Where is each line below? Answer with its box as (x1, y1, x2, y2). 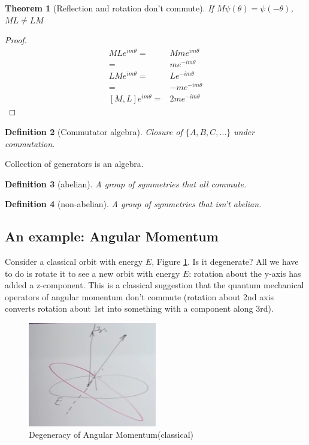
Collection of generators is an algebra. (5, 157, 144, 170)
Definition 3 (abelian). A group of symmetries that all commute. (5, 177, 247, 190)
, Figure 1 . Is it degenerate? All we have (152, 255, 299, 268)
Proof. (5, 34, 27, 46)
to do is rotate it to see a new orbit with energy (5, 267, 180, 279)
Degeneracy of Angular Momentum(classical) (29, 428, 193, 441)
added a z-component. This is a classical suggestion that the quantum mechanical (5, 279, 304, 291)
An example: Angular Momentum (5, 227, 219, 246)
